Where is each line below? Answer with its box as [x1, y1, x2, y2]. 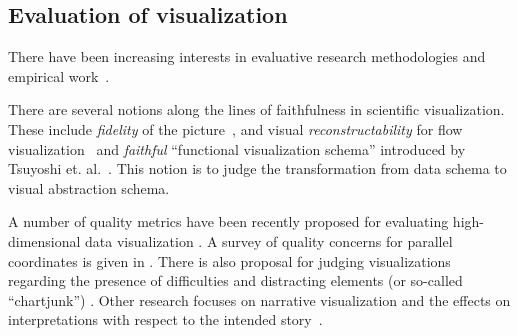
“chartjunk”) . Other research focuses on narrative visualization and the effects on [8, 289, 511, 310]
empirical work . [8, 65, 110, 86]
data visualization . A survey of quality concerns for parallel [85, 230, 453, 251]
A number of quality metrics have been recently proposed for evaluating [8, 211, 449, 232]
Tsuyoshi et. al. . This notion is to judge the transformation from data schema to [8, 158, 507, 179]
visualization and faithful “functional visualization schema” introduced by [8, 138, 466, 159]
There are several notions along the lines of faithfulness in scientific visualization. [8, 99, 505, 120]
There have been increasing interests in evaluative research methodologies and [8, 46, 486, 67]
